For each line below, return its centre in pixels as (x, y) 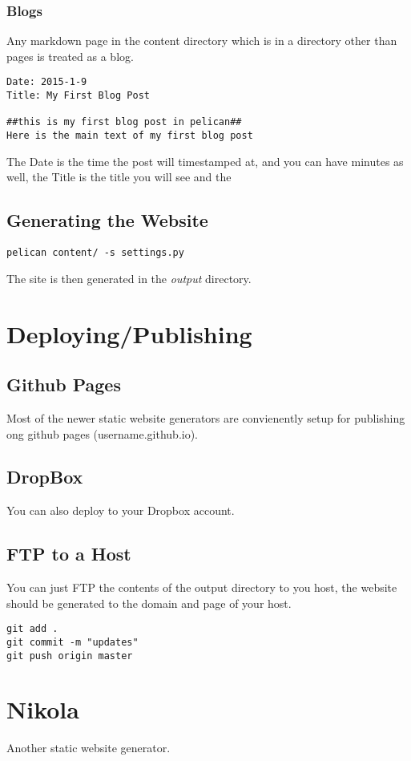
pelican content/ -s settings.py (95, 253)
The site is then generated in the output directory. (129, 278)
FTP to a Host (69, 554)
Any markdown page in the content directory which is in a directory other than (202, 40)
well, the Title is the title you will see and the (119, 177)
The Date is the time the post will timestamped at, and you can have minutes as (205, 161)
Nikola (43, 709)
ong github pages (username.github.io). (103, 433)
